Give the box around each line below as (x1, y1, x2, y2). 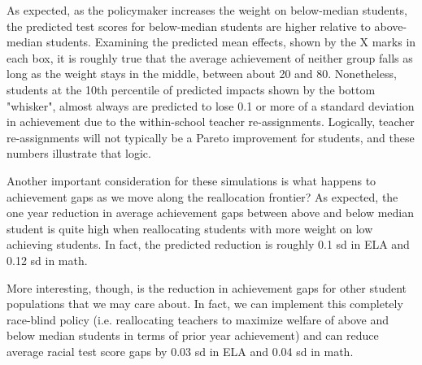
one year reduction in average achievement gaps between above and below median (7, 204, 415, 221)
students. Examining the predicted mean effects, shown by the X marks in (46, 33, 416, 50)
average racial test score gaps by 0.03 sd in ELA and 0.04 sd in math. (7, 342, 354, 359)
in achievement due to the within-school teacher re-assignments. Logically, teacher (7, 113, 415, 130)
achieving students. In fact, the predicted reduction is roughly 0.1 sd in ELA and (7, 236, 410, 253)
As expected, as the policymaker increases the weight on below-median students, (7, 2, 407, 18)
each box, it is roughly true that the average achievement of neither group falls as (7, 49, 413, 66)
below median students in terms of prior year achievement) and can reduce (7, 327, 379, 344)
